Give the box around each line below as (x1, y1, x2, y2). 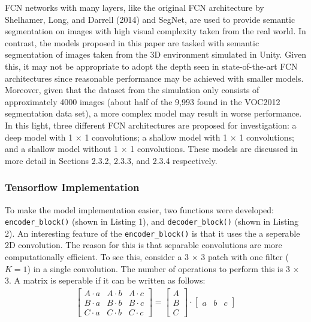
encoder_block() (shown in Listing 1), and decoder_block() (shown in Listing (5, 215, 299, 228)
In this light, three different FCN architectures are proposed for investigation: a (5, 118, 297, 131)
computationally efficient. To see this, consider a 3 (5, 251, 189, 263)
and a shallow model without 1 (5, 142, 119, 155)
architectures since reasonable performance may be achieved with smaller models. (5, 71, 304, 84)
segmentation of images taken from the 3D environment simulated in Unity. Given (5, 48, 307, 61)
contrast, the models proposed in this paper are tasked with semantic (5, 36, 259, 49)
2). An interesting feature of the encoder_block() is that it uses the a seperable (5, 226, 300, 239)
